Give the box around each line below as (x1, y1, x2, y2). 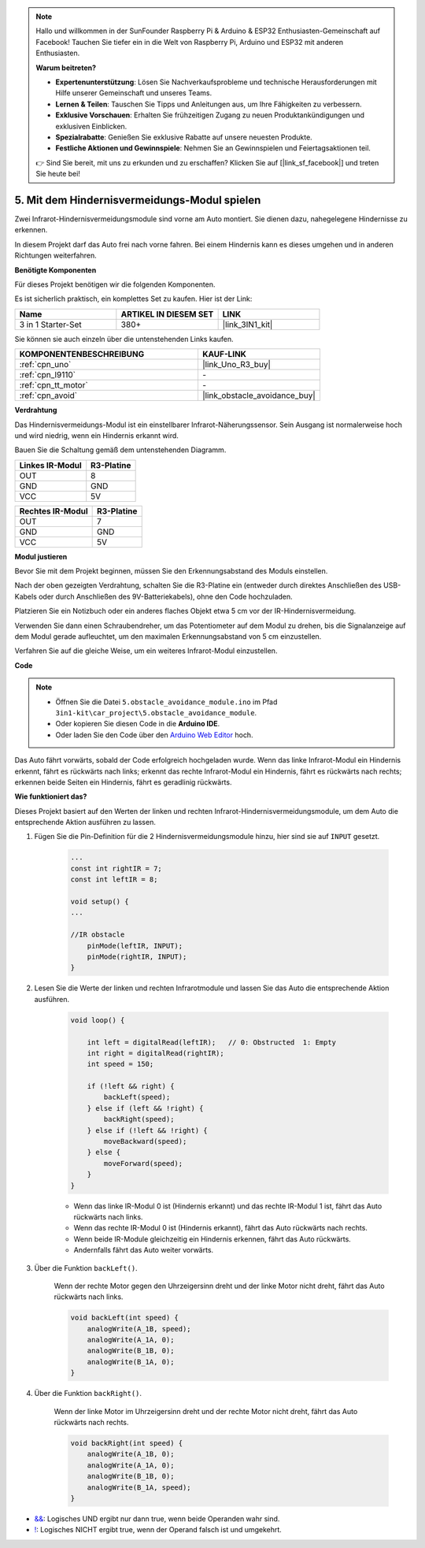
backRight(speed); (103, 1115, 175, 1124)
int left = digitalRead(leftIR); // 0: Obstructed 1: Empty (87, 1038, 337, 1047)
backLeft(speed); (103, 1093, 171, 1102)
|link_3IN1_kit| (222, 319, 273, 330)
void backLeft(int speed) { (70, 1313, 179, 1323)
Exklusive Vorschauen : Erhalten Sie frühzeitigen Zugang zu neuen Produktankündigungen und (55, 110, 365, 120)
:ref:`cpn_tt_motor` (19, 380, 88, 391)
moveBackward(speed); (103, 1137, 187, 1146)
